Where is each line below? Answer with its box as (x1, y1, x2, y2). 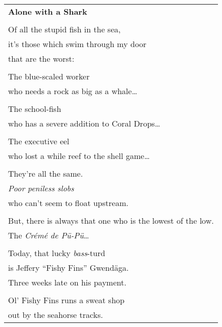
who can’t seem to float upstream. (8, 197, 129, 209)
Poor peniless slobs (8, 182, 74, 194)
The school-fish (8, 103, 62, 114)
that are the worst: (8, 53, 75, 64)
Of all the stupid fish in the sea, (8, 23, 121, 35)
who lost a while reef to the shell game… (8, 150, 150, 161)
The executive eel (8, 135, 70, 147)
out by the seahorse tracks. (8, 309, 103, 320)
